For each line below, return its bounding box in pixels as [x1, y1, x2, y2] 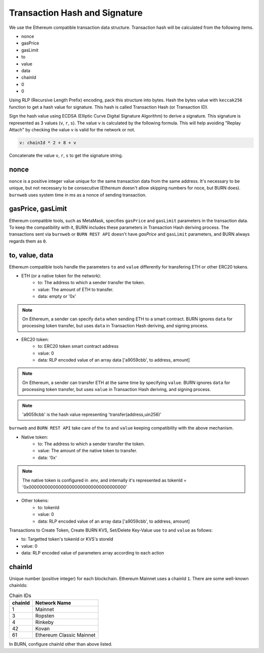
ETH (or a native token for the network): [21, 273, 101, 279]
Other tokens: [21, 498, 49, 504]
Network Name [35, 600, 71, 606]
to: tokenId [38, 505, 60, 510]
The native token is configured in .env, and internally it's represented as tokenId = [22, 477, 187, 483]
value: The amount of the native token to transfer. [38, 448, 137, 454]
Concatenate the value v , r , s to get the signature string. [9, 152, 123, 158]
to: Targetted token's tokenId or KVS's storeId [21, 536, 113, 542]
